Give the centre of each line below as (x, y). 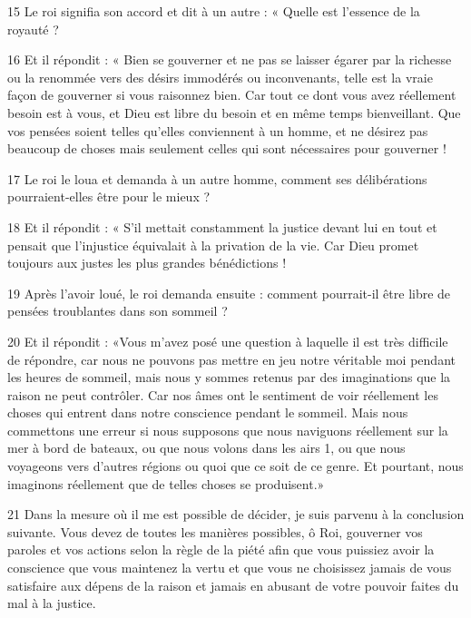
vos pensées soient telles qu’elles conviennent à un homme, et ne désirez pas (218, 130)
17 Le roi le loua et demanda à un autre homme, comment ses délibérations (217, 178)
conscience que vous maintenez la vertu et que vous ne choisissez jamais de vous (230, 568)
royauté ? (33, 29)
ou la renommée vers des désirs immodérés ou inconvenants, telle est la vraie (220, 77)
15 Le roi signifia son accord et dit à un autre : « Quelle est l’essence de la (214, 11)
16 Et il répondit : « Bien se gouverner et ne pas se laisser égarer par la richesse (230, 59)
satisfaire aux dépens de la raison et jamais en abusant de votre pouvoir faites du (233, 585)
